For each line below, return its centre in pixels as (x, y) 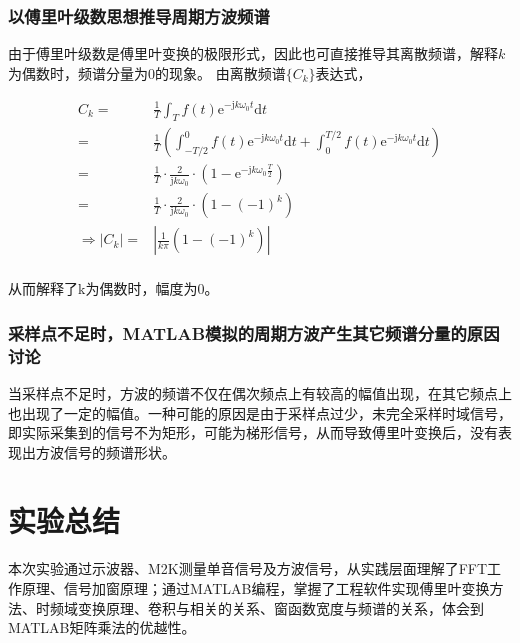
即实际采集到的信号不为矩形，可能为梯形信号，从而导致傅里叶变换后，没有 (253, 432)
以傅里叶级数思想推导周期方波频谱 (139, 15)
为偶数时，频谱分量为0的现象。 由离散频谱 (147, 72)
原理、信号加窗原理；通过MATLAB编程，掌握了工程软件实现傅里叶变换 (255, 588)
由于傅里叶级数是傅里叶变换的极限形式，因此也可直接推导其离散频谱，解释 (253, 53)
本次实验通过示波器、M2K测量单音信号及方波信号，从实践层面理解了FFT (248, 568)
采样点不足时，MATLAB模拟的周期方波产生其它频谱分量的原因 (254, 332)
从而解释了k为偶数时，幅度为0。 (113, 288)
